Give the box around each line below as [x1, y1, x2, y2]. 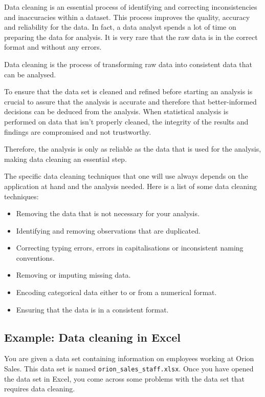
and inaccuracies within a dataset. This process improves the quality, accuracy [4, 11, 250, 22]
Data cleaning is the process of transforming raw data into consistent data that [4, 58, 252, 69]
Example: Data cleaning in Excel [4, 329, 181, 345]
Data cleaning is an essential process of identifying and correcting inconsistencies [4, 2, 257, 12]
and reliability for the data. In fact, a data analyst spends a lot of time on [4, 22, 236, 32]
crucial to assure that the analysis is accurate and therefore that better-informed [4, 96, 257, 107]
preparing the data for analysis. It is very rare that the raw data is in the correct [4, 31, 258, 42]
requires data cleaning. [4, 383, 75, 394]
